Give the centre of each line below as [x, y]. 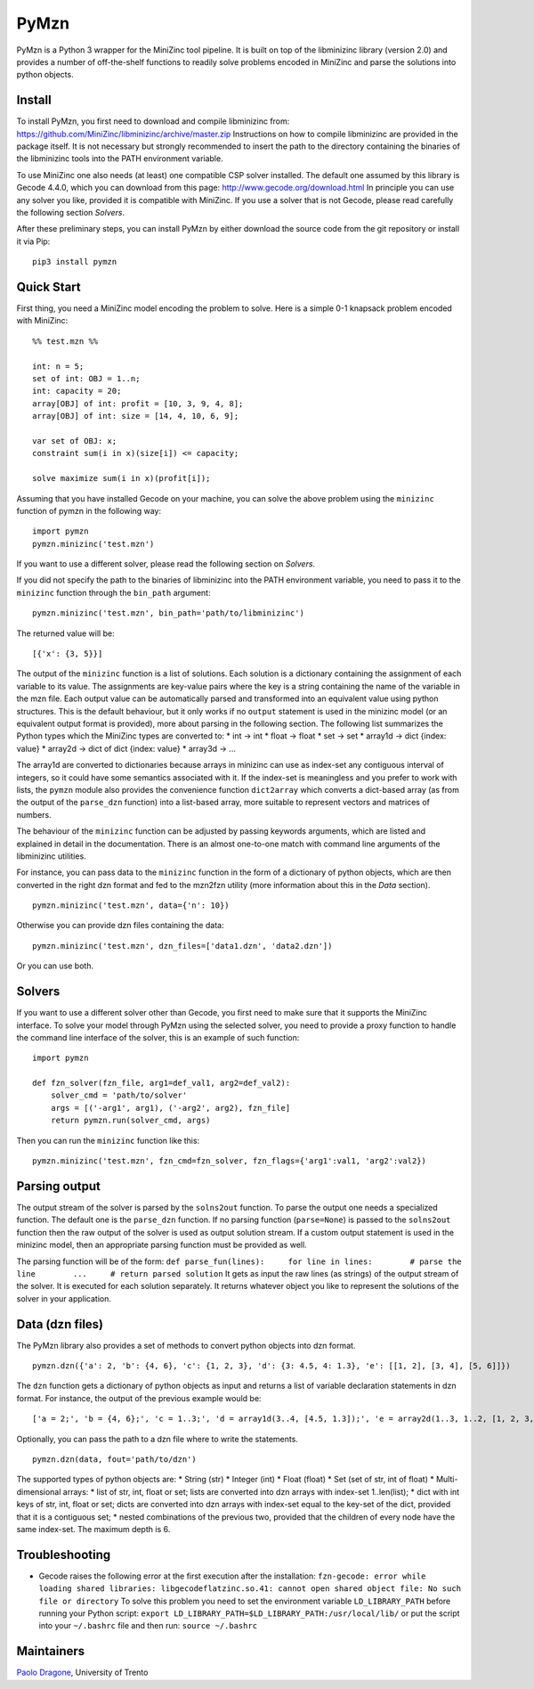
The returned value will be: [65, 633]
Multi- [447, 1480]
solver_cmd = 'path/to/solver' [119, 1095]
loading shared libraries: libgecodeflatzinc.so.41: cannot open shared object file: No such [250, 1589]
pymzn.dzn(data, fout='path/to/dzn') [115, 1459]
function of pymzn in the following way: [89, 510]
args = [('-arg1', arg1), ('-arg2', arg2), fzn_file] [170, 1108]
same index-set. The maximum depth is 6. [93, 1529]
